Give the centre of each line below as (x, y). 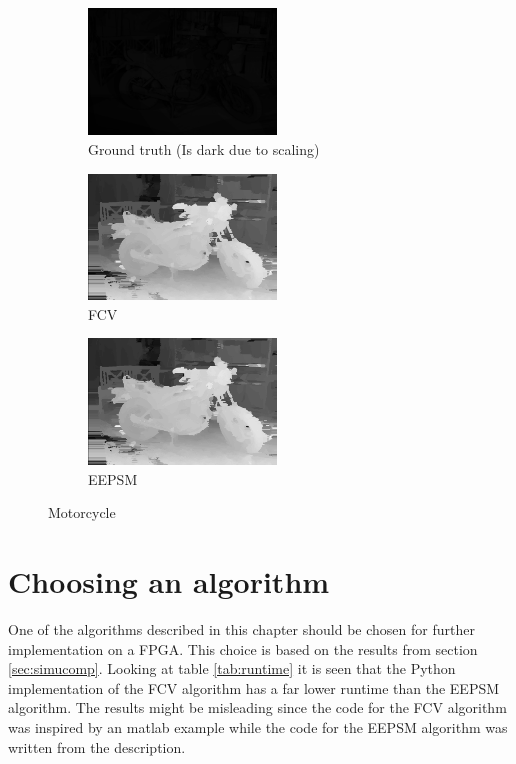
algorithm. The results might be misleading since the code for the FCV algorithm (257, 707)
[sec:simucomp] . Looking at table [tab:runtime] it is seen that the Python (232, 668)
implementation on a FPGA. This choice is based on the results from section (243, 648)
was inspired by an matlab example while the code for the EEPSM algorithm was (258, 727)
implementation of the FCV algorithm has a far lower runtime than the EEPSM (254, 687)
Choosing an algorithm (169, 581)
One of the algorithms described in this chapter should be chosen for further (241, 629)
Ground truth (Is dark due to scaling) (204, 148)
